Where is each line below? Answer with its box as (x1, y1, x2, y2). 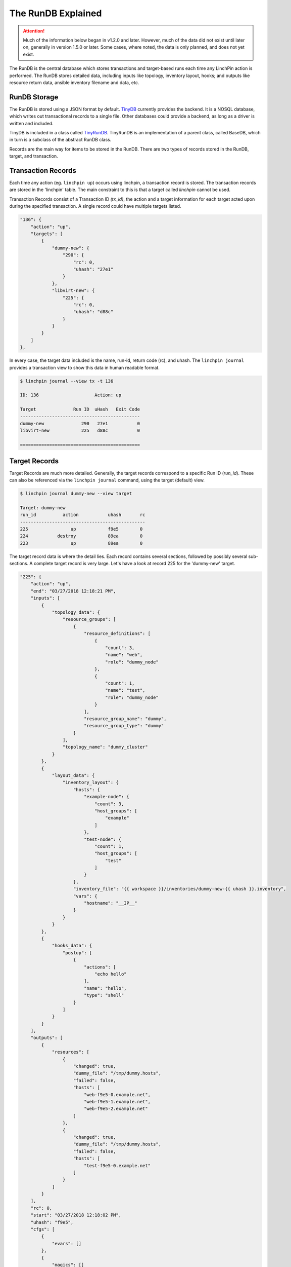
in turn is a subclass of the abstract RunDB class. (9, 137, 112, 143)
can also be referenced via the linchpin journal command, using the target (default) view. (9, 477, 205, 483)
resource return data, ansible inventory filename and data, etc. (9, 79, 139, 86)
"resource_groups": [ (62, 616, 116, 622)
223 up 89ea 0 (20, 540, 143, 546)
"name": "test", (105, 687, 145, 693)
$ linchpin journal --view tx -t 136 (20, 378, 114, 384)
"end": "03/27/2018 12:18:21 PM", (30, 588, 116, 594)
